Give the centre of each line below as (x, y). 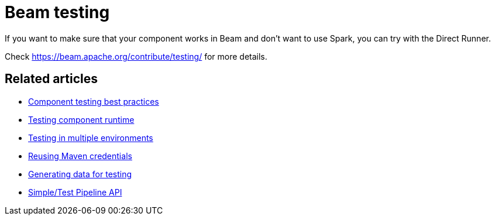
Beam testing (57, 12)
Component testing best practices (94, 101)
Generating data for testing (80, 174)
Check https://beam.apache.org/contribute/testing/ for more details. (136, 56)
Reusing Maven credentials (80, 156)
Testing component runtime (81, 119)
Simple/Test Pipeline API (75, 192)
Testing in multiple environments (91, 137)
